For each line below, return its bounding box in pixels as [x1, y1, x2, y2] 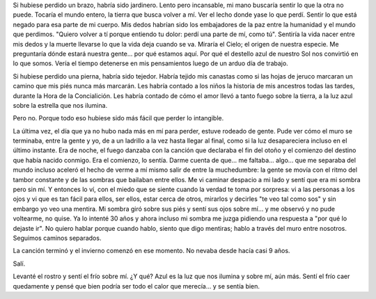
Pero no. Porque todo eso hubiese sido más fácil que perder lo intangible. [13, 114, 224, 122]
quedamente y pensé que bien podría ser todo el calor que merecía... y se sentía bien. [13, 282, 260, 290]
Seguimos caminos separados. [13, 234, 102, 242]
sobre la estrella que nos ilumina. [13, 101, 108, 109]
